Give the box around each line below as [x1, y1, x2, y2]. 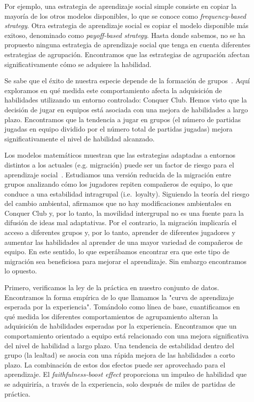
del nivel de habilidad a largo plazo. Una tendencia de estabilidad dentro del [4, 340, 234, 350]
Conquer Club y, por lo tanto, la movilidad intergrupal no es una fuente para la [4, 207, 244, 218]
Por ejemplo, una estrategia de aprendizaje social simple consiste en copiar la [4, 1, 237, 11]
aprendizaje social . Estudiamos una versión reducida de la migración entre [4, 169, 231, 179]
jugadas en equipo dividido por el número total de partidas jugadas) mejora [4, 124, 233, 134]
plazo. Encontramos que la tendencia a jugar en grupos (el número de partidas [4, 114, 241, 124]
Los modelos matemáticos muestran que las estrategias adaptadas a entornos [4, 150, 235, 160]
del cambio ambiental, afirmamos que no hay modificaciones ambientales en [4, 198, 231, 208]
